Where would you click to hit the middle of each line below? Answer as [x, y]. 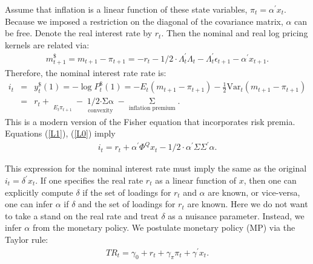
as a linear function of [196, 180]
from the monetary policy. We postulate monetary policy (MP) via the [164, 227]
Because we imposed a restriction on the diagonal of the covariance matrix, [144, 21]
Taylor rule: [27, 239]
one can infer [29, 204]
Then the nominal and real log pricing [237, 33]
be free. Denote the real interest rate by [79, 33]
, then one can [270, 180]
